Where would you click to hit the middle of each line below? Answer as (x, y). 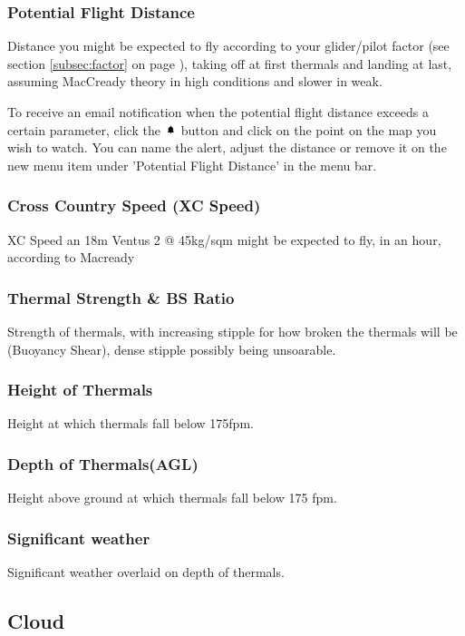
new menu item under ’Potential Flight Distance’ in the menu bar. (192, 165)
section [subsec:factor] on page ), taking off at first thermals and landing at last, (230, 63)
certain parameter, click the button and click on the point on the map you (222, 129)
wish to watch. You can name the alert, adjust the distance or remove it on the (227, 147)
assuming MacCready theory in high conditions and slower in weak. (195, 81)
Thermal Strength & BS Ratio (121, 297)
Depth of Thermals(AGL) (103, 463)
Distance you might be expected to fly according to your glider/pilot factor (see (228, 46)
